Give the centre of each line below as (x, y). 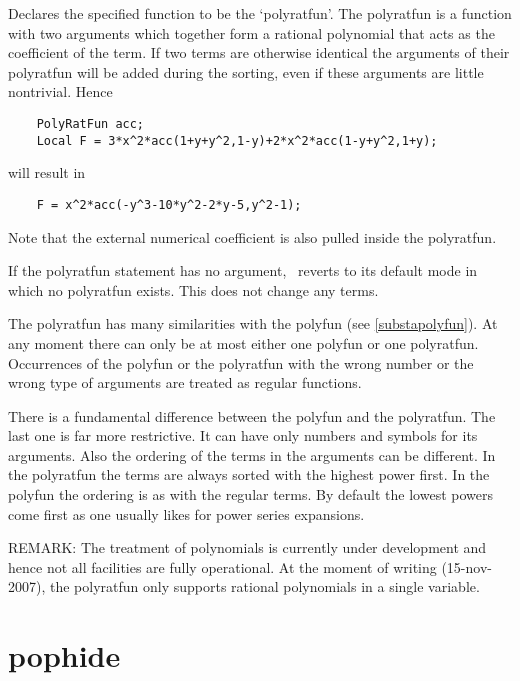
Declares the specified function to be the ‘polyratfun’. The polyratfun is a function (260, 13)
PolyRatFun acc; (90, 123)
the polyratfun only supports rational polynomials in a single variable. (264, 586)
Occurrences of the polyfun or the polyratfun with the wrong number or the (241, 362)
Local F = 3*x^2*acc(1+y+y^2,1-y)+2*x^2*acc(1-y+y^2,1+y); (237, 140)
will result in (47, 172)
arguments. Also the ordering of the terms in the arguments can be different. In (252, 454)
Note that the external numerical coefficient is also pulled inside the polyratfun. (252, 236)
